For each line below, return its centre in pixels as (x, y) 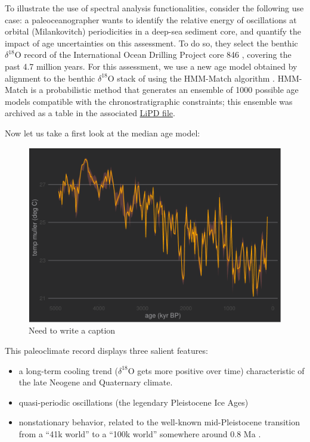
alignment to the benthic (50, 78)
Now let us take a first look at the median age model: (103, 133)
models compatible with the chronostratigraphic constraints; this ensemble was (149, 101)
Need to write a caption (72, 330)
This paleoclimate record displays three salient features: (106, 351)
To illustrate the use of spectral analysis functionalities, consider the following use (154, 8)
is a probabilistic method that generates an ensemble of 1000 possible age (165, 90)
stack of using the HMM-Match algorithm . (196, 78)
